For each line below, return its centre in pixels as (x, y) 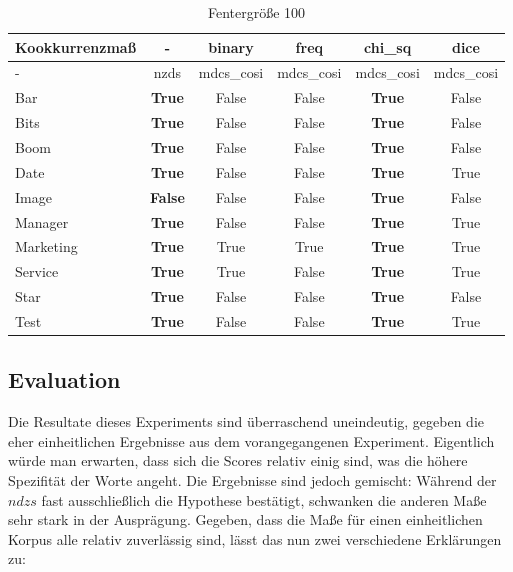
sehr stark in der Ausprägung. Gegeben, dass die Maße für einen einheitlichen (245, 519)
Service (37, 271)
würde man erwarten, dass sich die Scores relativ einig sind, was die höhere (238, 460)
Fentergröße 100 (256, 12)
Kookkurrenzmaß (76, 46)
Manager (42, 221)
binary (231, 46)
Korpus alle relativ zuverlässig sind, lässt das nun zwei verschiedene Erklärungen (255, 538)
